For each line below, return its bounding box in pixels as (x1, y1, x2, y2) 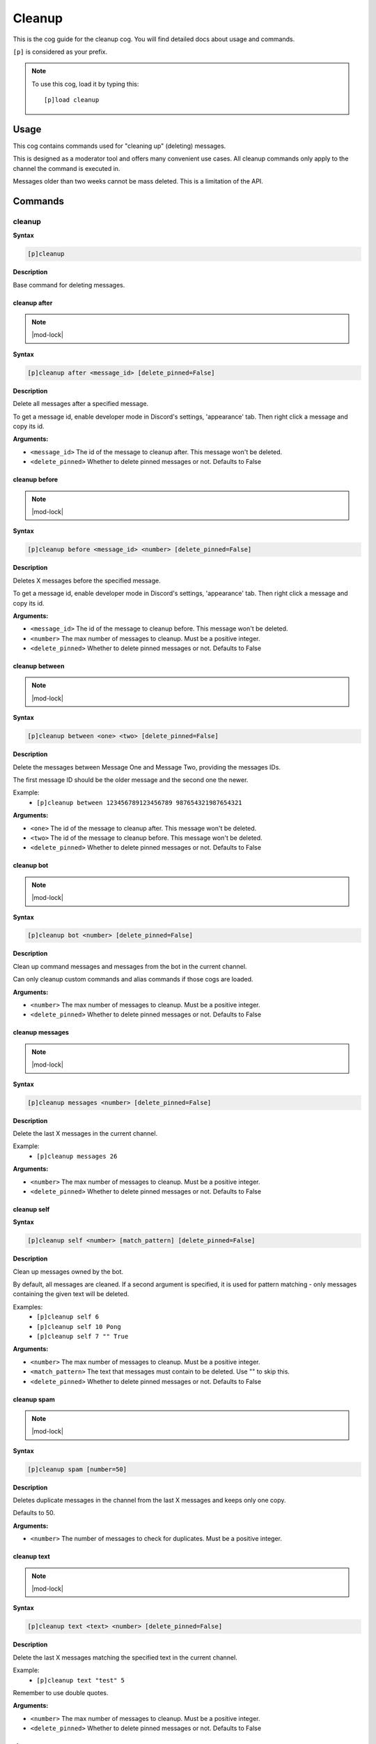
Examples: (13, 1302, 43, 1311)
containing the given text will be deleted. (13, 1290, 130, 1298)
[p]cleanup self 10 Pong (36, 1323, 121, 1330)
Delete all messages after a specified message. (13, 400, 149, 408)
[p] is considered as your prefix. (13, 47, 108, 56)
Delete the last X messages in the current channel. (13, 1129, 158, 1137)
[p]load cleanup (44, 96, 100, 104)
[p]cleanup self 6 (36, 1313, 100, 1321)
